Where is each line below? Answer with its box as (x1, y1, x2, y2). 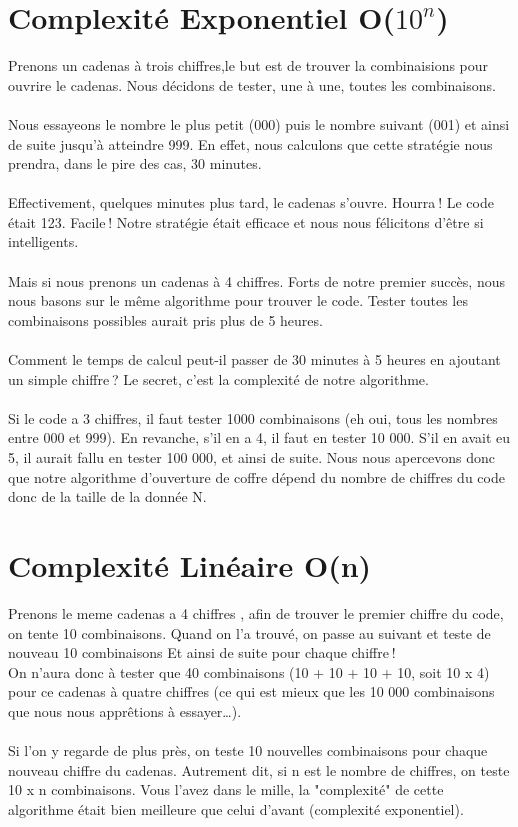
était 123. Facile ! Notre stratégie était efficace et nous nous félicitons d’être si (8, 211, 484, 232)
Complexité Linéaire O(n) (8, 544, 372, 585)
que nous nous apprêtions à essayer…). (8, 700, 242, 721)
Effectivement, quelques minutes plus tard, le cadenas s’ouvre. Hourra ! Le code (8, 192, 494, 213)
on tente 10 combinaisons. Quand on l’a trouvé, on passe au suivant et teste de (8, 622, 491, 643)
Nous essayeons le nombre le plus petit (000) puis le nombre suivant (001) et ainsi (8, 113, 510, 134)
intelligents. (8, 231, 79, 252)
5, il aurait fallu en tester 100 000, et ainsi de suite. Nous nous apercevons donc (8, 447, 496, 467)
